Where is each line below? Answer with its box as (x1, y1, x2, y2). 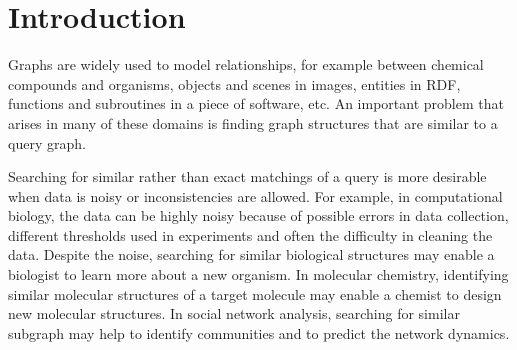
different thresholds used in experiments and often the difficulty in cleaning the (8, 224, 493, 245)
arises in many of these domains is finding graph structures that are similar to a (8, 112, 498, 133)
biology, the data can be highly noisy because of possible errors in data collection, (8, 205, 509, 226)
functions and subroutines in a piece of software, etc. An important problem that (8, 93, 504, 114)
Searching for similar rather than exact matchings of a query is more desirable (8, 166, 487, 187)
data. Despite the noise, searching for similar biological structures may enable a (8, 244, 495, 265)
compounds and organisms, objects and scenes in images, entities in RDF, (8, 73, 461, 94)
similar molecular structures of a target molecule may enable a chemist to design (8, 283, 502, 304)
